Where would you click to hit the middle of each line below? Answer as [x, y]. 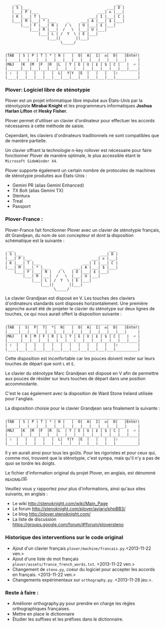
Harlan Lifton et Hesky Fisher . [36, 111]
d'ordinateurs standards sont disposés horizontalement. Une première [77, 303]
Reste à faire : [22, 592]
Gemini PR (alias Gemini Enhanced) [48, 185]
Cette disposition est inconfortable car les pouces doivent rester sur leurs [80, 358]
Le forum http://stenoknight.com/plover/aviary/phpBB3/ [69, 509]
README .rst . [17, 479]
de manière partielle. [26, 141]
